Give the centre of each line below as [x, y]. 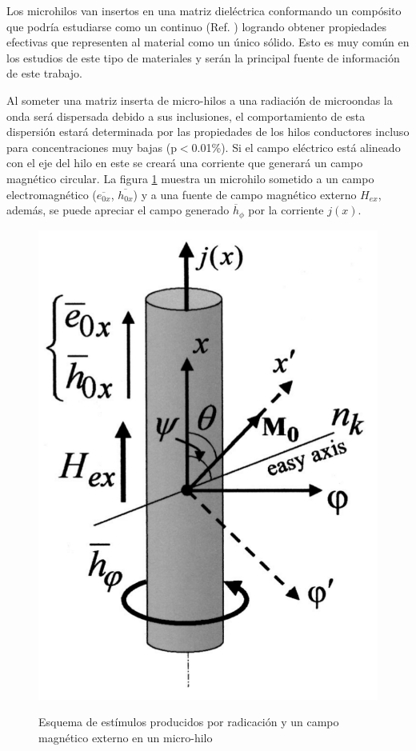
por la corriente [286, 210]
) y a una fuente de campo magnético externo [245, 194]
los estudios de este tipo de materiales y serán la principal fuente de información [203, 57]
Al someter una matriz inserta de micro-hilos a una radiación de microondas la [200, 100]
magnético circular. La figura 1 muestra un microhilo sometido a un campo [190, 178]
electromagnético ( [52, 194]
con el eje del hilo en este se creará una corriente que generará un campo [185, 163]
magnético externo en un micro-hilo [126, 737]
